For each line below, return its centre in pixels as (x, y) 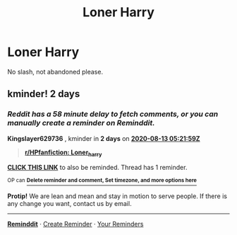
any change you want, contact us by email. (69, 204)
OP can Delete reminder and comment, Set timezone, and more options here (102, 180)
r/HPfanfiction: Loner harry (63, 153)
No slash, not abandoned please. (55, 71)
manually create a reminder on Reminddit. (81, 123)
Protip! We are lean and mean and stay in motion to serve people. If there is (117, 196)
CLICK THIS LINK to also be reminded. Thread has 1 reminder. (97, 168)
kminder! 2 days (44, 94)
